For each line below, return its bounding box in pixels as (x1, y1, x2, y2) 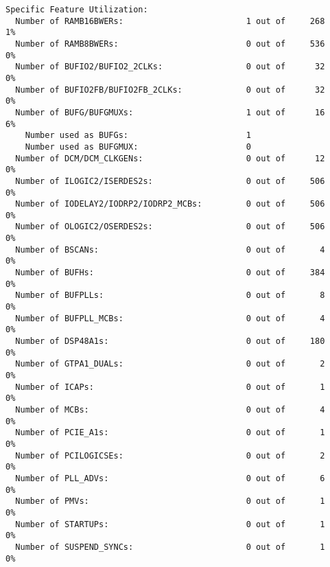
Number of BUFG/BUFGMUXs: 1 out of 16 (15, 107, 325, 117)
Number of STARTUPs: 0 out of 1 (15, 519, 325, 529)
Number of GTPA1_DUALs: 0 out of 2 (15, 359, 325, 369)
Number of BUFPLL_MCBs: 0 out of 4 (15, 313, 325, 323)
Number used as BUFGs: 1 (25, 130, 251, 141)
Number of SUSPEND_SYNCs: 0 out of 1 (15, 542, 325, 552)
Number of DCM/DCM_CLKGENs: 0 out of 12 (15, 153, 325, 163)
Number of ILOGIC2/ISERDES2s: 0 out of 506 (15, 176, 325, 186)
